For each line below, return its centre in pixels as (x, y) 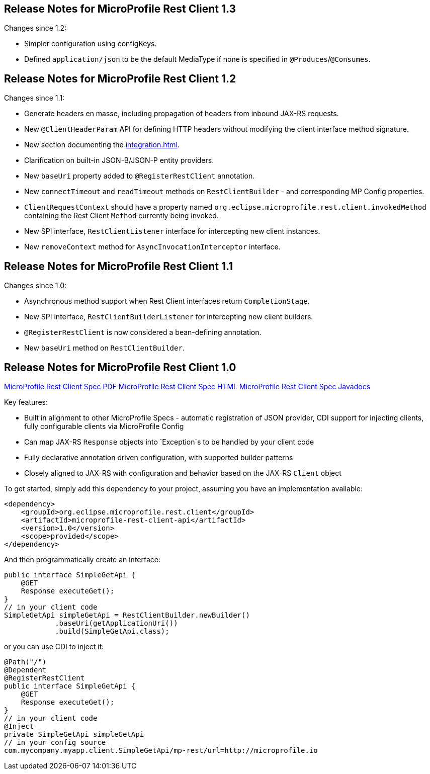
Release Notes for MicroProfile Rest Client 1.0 (120, 367)
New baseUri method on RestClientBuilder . (104, 348)
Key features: (26, 402)
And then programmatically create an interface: (82, 559)
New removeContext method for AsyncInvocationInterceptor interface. (152, 247)
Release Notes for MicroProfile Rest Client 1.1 (119, 266)
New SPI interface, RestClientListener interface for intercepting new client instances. (172, 231)
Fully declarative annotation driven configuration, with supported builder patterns (159, 457)
